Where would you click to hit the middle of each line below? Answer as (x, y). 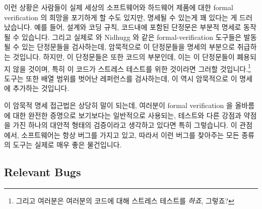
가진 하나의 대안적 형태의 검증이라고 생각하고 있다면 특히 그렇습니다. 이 (125, 125)
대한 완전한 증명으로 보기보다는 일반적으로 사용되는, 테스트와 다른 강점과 (127, 115)
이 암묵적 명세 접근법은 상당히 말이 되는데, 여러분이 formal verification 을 (118, 105)
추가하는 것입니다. (41, 88)
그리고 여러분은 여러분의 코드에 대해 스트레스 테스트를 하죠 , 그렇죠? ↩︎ (125, 201)
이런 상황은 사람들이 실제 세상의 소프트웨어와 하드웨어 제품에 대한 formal (119, 7)
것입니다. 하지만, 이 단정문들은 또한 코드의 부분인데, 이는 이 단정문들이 (124, 56)
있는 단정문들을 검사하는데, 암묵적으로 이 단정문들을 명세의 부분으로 (128, 47)
